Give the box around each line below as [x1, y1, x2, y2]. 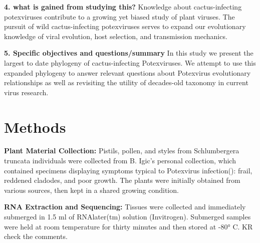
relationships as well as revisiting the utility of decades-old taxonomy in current [4, 77, 248, 88]
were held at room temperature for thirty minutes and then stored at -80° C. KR [4, 221, 253, 231]
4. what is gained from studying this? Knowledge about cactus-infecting [4, 2, 242, 12]
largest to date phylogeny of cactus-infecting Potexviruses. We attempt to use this [4, 57, 256, 68]
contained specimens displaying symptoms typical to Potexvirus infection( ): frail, [4, 165, 252, 175]
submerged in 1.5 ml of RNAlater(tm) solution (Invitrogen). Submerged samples [4, 211, 251, 222]
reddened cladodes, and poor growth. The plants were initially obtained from [4, 175, 240, 185]
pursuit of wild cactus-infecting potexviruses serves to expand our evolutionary [4, 21, 246, 32]
